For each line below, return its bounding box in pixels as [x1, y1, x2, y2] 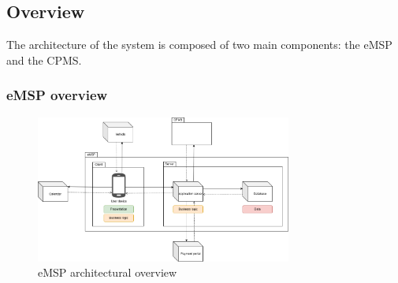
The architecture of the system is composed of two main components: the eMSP [6, 36, 392, 53]
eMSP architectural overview [38, 264, 177, 281]
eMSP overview [6, 85, 108, 105]
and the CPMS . [6, 51, 82, 68]
